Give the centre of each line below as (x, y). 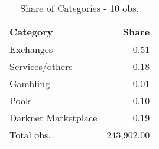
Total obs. (30, 135)
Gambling (30, 83)
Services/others (41, 66)
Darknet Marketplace (53, 117)
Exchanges (31, 49)
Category (31, 32)
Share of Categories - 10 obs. (79, 8)
